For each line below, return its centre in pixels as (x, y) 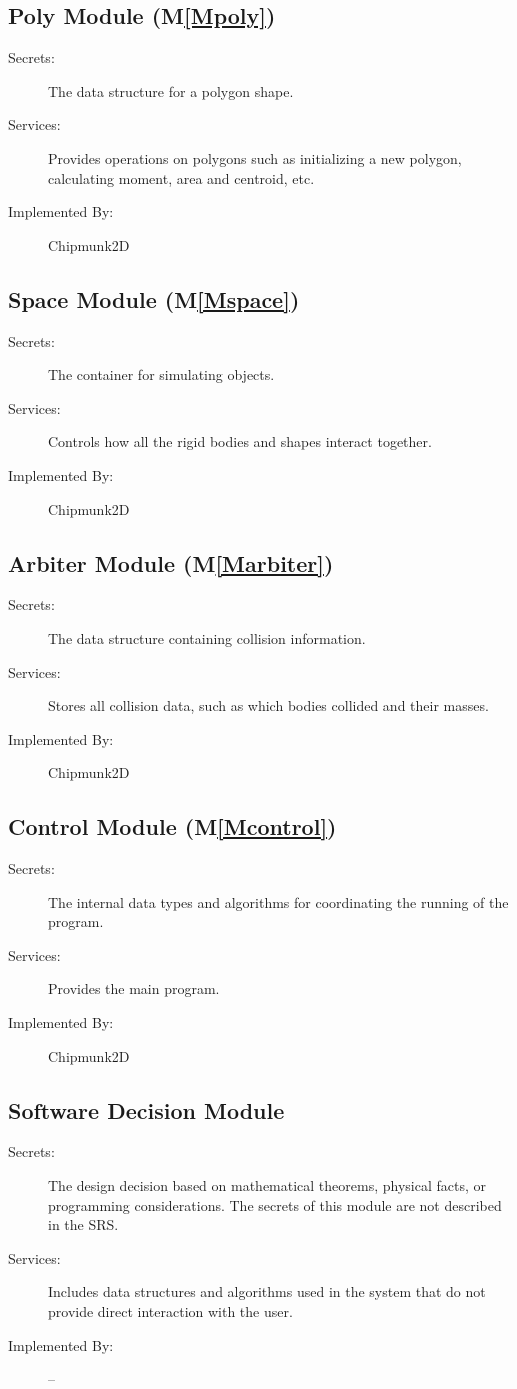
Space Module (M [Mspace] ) (154, 298)
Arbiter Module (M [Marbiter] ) (171, 562)
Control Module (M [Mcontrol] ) (172, 826)
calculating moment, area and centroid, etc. (181, 177)
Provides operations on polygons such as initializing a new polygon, (255, 157)
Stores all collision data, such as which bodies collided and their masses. (268, 705)
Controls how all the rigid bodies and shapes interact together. (240, 441)
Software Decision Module (146, 1109)
